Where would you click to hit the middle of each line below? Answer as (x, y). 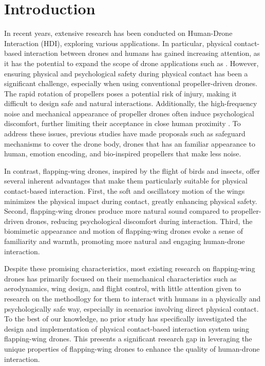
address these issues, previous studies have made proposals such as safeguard (125, 134)
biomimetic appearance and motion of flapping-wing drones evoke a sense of (124, 231)
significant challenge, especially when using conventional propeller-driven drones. (131, 83)
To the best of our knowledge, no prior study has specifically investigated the (126, 319)
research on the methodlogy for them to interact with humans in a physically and (132, 298)
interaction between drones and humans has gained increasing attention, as (142, 53)
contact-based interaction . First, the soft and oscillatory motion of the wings (125, 191)
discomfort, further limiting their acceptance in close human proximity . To (122, 123)
